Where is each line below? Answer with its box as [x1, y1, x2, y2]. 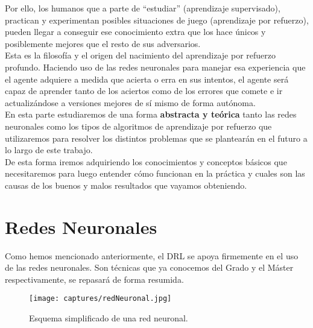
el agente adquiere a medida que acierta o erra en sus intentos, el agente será [5, 72, 289, 85]
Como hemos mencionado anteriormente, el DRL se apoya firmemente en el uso [5, 249, 299, 262]
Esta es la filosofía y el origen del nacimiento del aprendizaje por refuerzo [5, 49, 276, 61]
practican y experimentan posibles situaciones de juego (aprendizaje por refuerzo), [5, 13, 309, 26]
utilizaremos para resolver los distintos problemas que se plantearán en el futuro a [5, 131, 308, 144]
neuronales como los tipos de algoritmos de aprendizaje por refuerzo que [5, 119, 272, 132]
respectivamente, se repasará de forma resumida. [5, 273, 184, 285]
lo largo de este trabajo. [5, 143, 93, 156]
